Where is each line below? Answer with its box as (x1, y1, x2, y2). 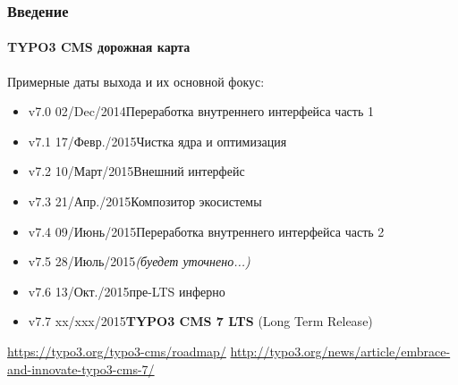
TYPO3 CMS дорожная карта (7, 38, 191, 56)
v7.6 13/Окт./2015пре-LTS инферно (28, 281, 225, 300)
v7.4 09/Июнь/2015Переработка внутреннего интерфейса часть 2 (28, 222, 385, 240)
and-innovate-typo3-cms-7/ (7, 359, 155, 378)
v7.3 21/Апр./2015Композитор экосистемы (28, 192, 262, 211)
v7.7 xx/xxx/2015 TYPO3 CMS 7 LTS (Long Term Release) (28, 312, 373, 331)
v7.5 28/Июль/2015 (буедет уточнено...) (28, 252, 250, 271)
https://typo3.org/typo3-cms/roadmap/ (7, 341, 226, 360)
